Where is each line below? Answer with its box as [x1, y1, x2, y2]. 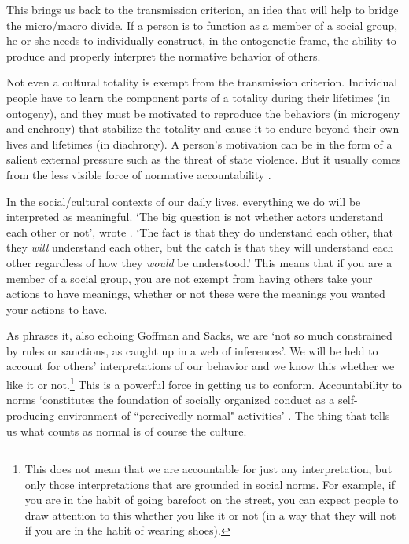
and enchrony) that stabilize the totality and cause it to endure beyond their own [6, 120, 400, 137]
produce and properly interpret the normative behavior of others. [6, 47, 321, 64]
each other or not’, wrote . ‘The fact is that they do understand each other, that [6, 223, 393, 240]
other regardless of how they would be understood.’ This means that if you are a [6, 254, 392, 270]
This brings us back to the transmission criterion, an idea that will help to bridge [6, 2, 399, 17]
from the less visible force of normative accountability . [6, 166, 271, 182]
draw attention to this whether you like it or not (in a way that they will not [24, 506, 396, 523]
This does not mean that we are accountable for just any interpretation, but [24, 461, 392, 477]
